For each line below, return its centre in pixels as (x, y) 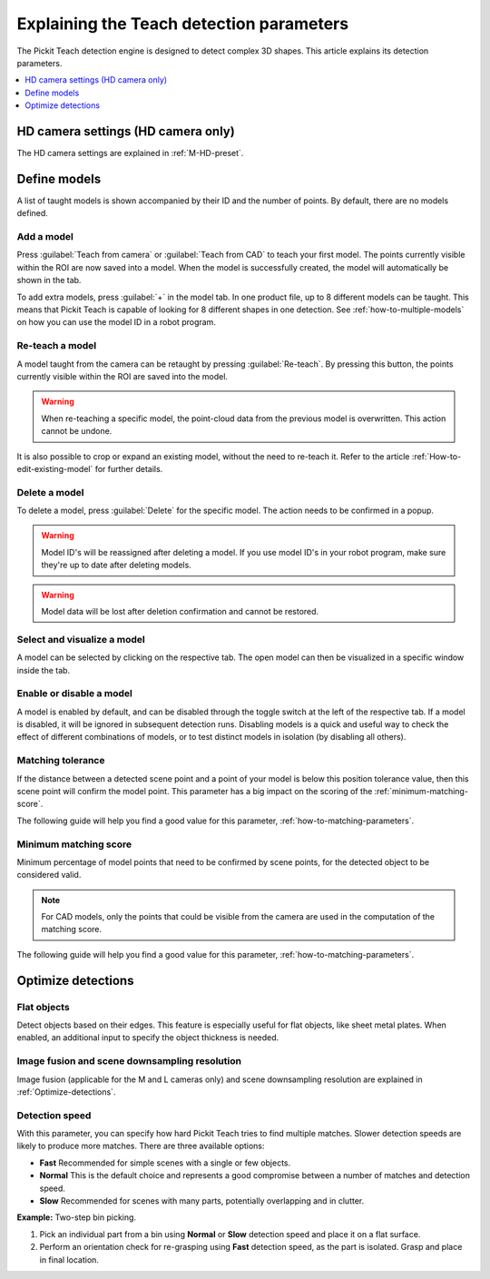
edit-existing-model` (55, 468)
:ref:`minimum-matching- (421, 791)
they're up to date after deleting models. (117, 565)
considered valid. (49, 875)
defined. (33, 213)
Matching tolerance (61, 761)
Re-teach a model (57, 346)
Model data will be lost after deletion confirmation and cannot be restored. (180, 611)
